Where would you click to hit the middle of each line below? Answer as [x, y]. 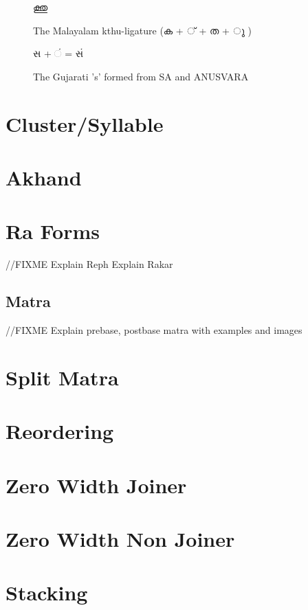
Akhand [44, 177]
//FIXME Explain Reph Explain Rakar [89, 264]
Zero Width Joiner [96, 485]
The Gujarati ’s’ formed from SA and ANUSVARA [141, 76]
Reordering [60, 431]
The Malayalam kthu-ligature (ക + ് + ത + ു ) [143, 30]
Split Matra [62, 377]
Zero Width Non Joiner [120, 538]
